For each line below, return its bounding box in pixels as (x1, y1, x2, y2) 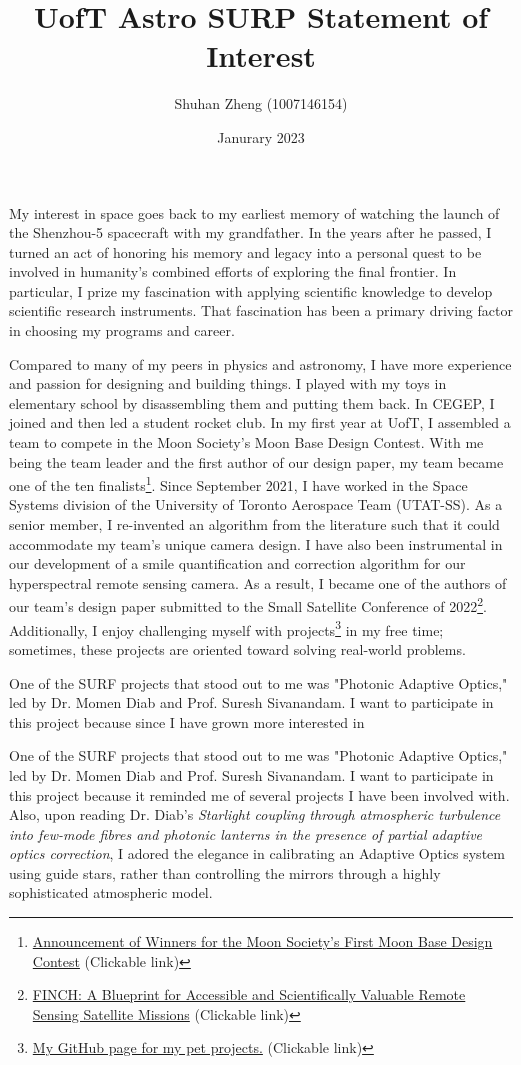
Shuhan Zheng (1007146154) (174, 93, 348, 114)
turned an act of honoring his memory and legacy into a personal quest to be (9, 241, 482, 262)
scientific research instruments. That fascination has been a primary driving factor (9, 300, 513, 321)
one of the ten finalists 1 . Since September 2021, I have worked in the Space (9, 472, 468, 495)
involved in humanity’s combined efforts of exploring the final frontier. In (9, 261, 457, 282)
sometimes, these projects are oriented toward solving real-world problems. (9, 638, 466, 659)
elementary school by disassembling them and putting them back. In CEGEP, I (9, 392, 495, 413)
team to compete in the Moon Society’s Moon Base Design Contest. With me (9, 432, 484, 453)
